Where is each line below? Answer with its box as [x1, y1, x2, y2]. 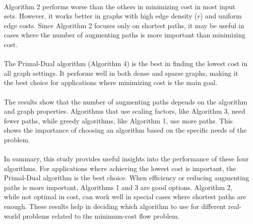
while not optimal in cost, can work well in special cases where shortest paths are [4, 191, 246, 202]
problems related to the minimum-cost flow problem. [22, 210, 180, 221]
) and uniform [200, 11, 242, 21]
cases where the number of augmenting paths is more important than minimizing [4, 30, 246, 40]
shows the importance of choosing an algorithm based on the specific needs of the [4, 125, 247, 135]
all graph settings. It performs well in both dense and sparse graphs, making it [4, 68, 238, 78]
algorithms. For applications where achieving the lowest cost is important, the [4, 163, 236, 173]
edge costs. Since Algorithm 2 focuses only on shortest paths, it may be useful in [4, 20, 244, 30]
